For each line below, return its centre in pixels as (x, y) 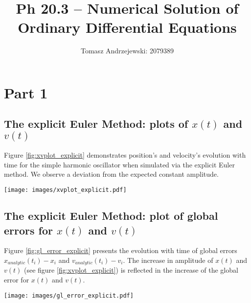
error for (17, 279)
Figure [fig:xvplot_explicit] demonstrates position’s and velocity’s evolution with (125, 155)
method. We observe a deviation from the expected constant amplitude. (111, 174)
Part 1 (26, 92)
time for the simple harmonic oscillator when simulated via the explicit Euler (119, 164)
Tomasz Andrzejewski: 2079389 (127, 51)
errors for (28, 230)
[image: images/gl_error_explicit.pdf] (69, 295)
